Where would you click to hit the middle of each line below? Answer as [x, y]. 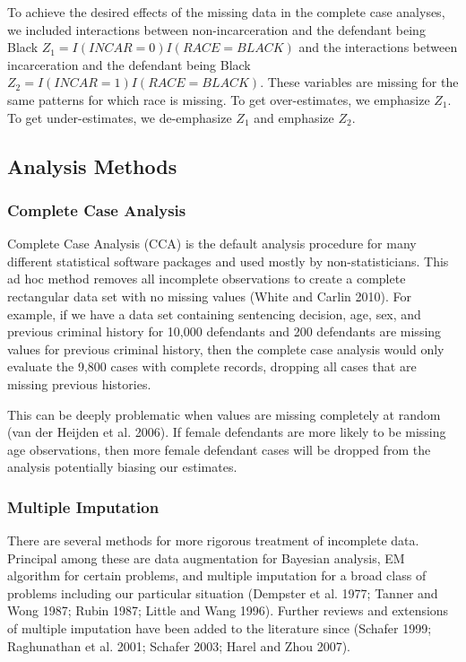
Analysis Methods [92, 165]
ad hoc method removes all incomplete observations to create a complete [207, 279]
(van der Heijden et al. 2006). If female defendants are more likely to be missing [227, 432]
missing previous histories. [79, 383]
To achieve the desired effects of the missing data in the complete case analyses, [226, 12]
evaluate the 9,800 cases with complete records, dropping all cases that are [212, 366]
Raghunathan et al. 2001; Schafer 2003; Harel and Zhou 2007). [179, 645]
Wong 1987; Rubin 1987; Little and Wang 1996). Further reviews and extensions [228, 610]
